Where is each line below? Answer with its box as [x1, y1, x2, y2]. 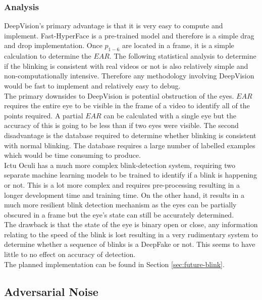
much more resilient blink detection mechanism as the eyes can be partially [4, 199, 237, 210]
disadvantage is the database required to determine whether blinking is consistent [4, 130, 256, 140]
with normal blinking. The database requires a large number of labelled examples [4, 140, 255, 150]
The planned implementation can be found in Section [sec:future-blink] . [4, 259, 225, 269]
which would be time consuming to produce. [4, 150, 141, 160]
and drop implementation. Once [4, 40, 102, 51]
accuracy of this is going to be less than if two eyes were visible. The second [4, 120, 239, 131]
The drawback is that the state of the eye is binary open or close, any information [4, 219, 258, 230]
